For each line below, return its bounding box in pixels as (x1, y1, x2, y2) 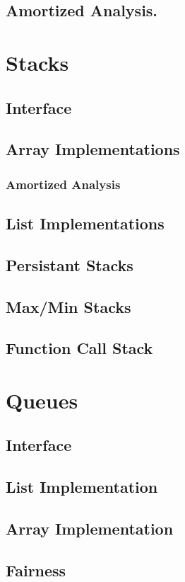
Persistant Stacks (6, 253, 133, 275)
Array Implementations (6, 138, 180, 160)
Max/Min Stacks (6, 295, 131, 317)
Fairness (6, 559, 66, 581)
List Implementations (6, 212, 165, 234)
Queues (6, 385, 78, 414)
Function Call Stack (6, 337, 153, 359)
